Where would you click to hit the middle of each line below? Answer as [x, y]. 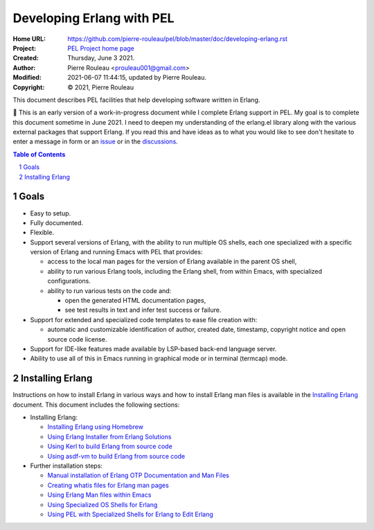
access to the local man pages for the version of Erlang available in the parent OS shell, [172, 262]
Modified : [27, 78]
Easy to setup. [51, 213]
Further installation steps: [66, 466]
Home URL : [29, 39]
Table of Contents [39, 154]
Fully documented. [56, 222]
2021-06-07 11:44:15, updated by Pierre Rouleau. [137, 78]
